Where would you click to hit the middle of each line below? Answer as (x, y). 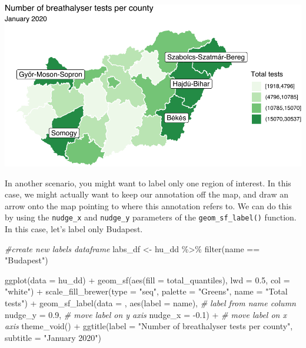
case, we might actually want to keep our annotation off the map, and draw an (147, 194)
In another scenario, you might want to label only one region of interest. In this (148, 183)
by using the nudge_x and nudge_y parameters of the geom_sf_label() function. (151, 217)
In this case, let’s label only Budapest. (74, 229)
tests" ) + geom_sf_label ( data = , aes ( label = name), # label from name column (150, 303)
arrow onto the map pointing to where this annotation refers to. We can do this (148, 205)
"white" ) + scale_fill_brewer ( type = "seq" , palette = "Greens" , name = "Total (146, 291)
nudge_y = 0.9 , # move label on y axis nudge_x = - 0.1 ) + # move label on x (146, 314)
